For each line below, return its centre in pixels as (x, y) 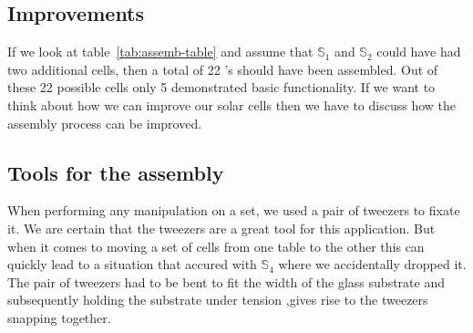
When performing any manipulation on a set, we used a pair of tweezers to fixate (234, 210)
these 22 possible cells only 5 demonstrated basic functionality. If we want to (221, 87)
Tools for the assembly (116, 172)
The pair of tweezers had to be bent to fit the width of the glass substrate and (226, 281)
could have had (419, 52)
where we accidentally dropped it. (372, 264)
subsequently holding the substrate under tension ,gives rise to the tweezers (218, 300)
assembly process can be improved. (105, 123)
